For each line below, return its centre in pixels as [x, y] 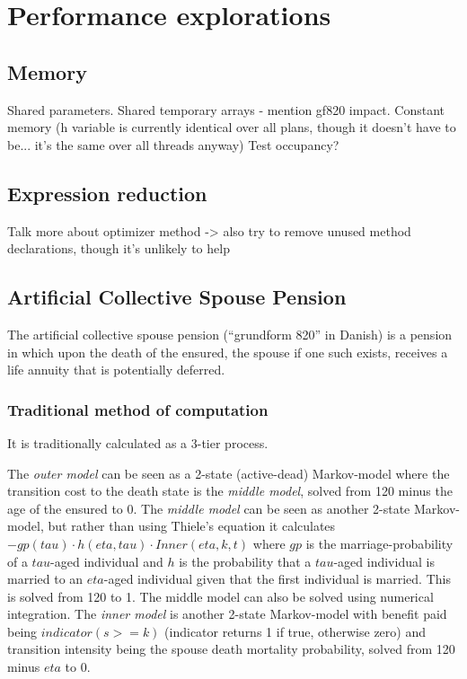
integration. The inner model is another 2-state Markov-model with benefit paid [227, 614]
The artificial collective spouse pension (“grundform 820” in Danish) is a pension [230, 334]
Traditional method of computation [138, 409]
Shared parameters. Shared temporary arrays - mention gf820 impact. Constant [226, 109]
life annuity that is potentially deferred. [116, 370]
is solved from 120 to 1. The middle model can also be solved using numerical [220, 596]
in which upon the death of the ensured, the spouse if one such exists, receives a [228, 352]
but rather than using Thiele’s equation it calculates [192, 526]
